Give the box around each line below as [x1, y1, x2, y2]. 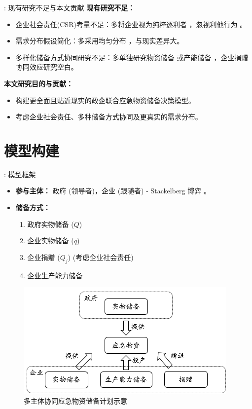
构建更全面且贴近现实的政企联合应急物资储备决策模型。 [15, 95, 195, 105]
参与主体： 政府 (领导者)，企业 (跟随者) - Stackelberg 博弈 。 [15, 186, 211, 196]
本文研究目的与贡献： [4, 78, 73, 88]
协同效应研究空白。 [15, 62, 78, 72]
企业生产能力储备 [27, 270, 83, 280]
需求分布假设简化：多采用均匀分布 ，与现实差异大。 [15, 36, 184, 46]
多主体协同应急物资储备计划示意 [24, 395, 127, 406]
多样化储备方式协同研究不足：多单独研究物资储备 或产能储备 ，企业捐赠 [15, 52, 249, 62]
